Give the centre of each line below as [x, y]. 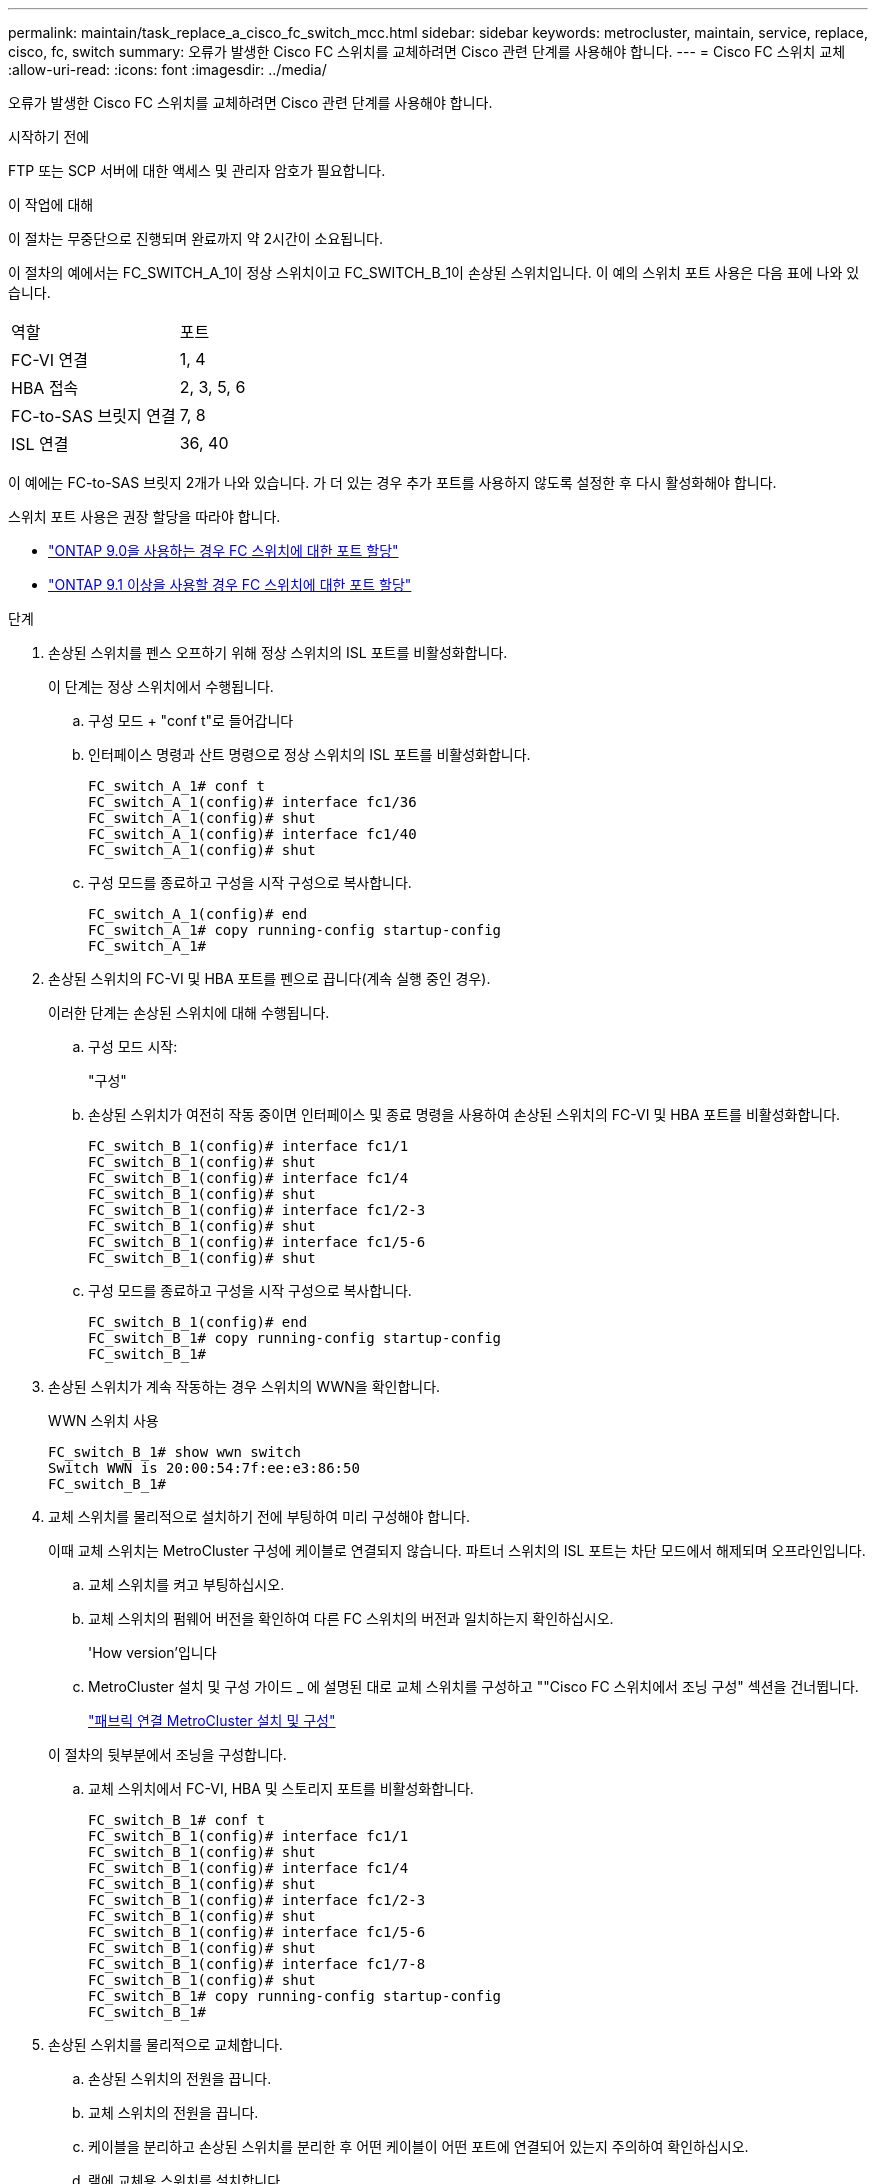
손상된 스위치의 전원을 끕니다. [180, 2078]
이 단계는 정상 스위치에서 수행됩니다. [161, 686]
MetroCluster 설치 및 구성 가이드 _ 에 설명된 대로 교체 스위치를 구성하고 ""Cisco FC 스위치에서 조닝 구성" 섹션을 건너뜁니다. [473, 1686]
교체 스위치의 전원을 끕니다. [173, 2112]
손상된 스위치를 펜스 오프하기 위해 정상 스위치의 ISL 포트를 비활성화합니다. [278, 652]
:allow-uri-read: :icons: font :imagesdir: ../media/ [167, 69]
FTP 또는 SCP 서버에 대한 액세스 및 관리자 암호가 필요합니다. [197, 170]
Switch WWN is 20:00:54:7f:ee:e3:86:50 [204, 1468]
